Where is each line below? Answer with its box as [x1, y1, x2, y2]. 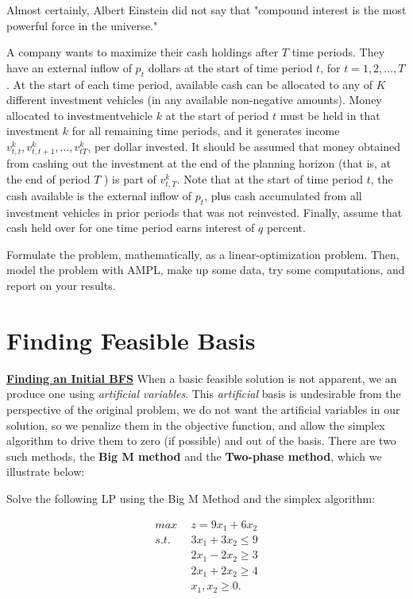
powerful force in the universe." [6, 17, 158, 33]
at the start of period [165, 106, 269, 123]
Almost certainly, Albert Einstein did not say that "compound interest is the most [6, 2, 407, 17]
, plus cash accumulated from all [204, 187, 362, 203]
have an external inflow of [6, 59, 132, 75]
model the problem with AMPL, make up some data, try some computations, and [6, 261, 405, 278]
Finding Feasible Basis [6, 323, 256, 356]
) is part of [103, 170, 156, 187]
